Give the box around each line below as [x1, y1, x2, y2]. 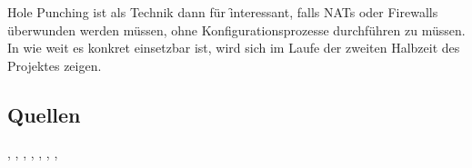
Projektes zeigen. [7, 55, 102, 74]
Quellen [7, 100, 81, 128]
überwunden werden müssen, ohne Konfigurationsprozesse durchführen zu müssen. [7, 20, 466, 39]
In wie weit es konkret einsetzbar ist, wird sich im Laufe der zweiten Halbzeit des [7, 38, 460, 57]
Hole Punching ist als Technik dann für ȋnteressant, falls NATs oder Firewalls [7, 3, 438, 21]
